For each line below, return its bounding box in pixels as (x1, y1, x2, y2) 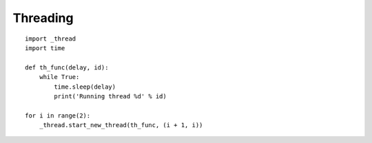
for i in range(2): (25, 111, 91, 120)
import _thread (25, 34, 76, 43)
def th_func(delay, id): (25, 63, 109, 71)
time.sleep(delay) (54, 82, 116, 91)
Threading (12, 10, 74, 25)
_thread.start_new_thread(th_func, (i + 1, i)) (39, 121, 203, 129)
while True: (39, 73, 80, 81)
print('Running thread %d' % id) (54, 92, 167, 100)
